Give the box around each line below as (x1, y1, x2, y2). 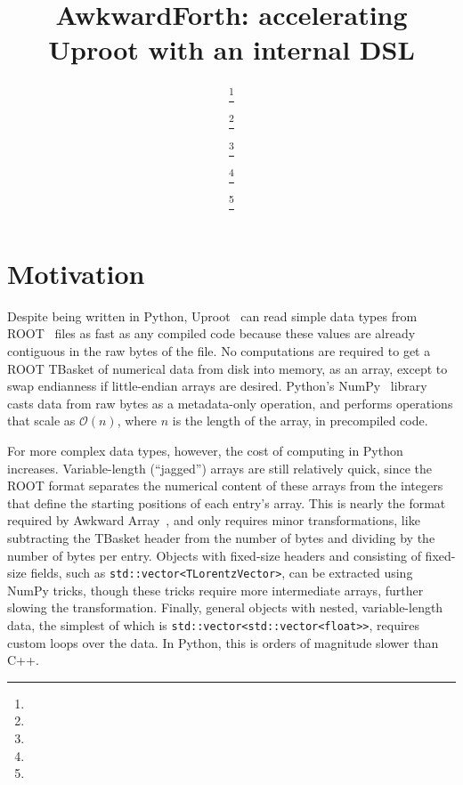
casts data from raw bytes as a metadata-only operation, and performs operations (7, 393, 453, 412)
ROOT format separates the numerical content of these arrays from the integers (7, 476, 443, 495)
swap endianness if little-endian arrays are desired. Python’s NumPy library (7, 376, 427, 395)
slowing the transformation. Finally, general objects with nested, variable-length (7, 598, 443, 617)
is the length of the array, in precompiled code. (172, 411, 428, 430)
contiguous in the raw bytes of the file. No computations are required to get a (7, 342, 431, 360)
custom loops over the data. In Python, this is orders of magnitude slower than (7, 633, 439, 651)
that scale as (7, 411, 76, 430)
